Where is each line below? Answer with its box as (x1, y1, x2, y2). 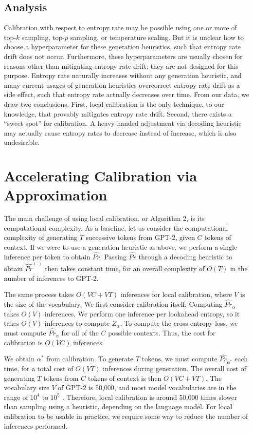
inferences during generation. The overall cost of (103, 363, 246, 374)
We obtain (4, 354, 35, 364)
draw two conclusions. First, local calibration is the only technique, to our (4, 99, 224, 109)
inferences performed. (4, 420, 68, 431)
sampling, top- (21, 32, 65, 42)
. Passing (100, 251, 126, 261)
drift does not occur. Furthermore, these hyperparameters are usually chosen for (4, 51, 243, 61)
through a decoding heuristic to (138, 251, 233, 261)
